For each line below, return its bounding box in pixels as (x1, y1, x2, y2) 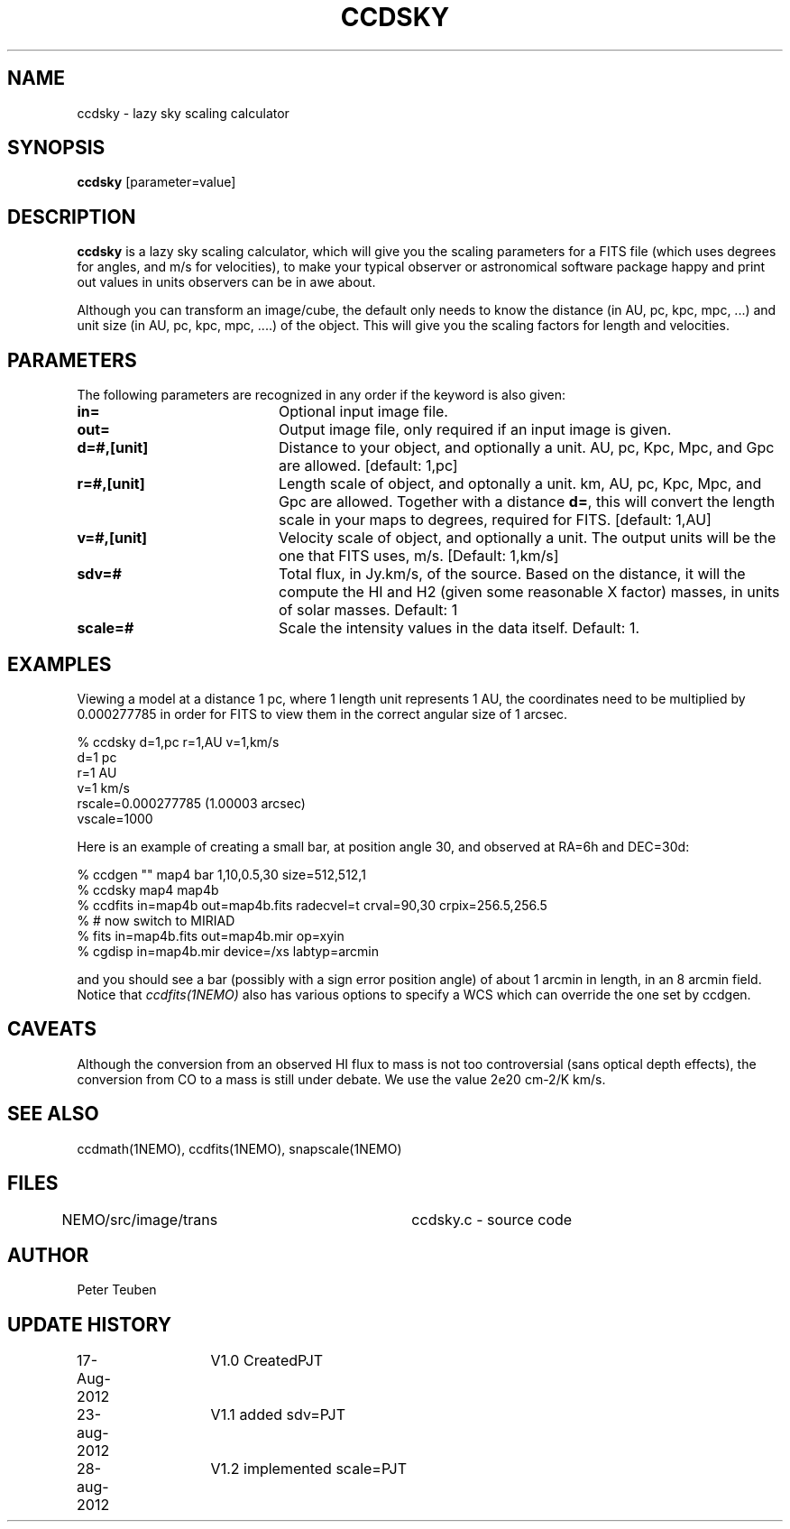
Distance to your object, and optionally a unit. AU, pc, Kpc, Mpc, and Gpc (278, 438, 775, 457)
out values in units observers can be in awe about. (77, 274, 376, 290)
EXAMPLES (7, 652, 112, 676)
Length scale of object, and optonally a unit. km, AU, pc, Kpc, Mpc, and (278, 474, 762, 493)
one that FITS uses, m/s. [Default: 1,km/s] (278, 547, 559, 566)
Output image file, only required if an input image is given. (278, 420, 672, 439)
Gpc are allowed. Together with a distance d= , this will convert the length (278, 493, 776, 511)
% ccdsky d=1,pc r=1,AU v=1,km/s (77, 733, 280, 750)
